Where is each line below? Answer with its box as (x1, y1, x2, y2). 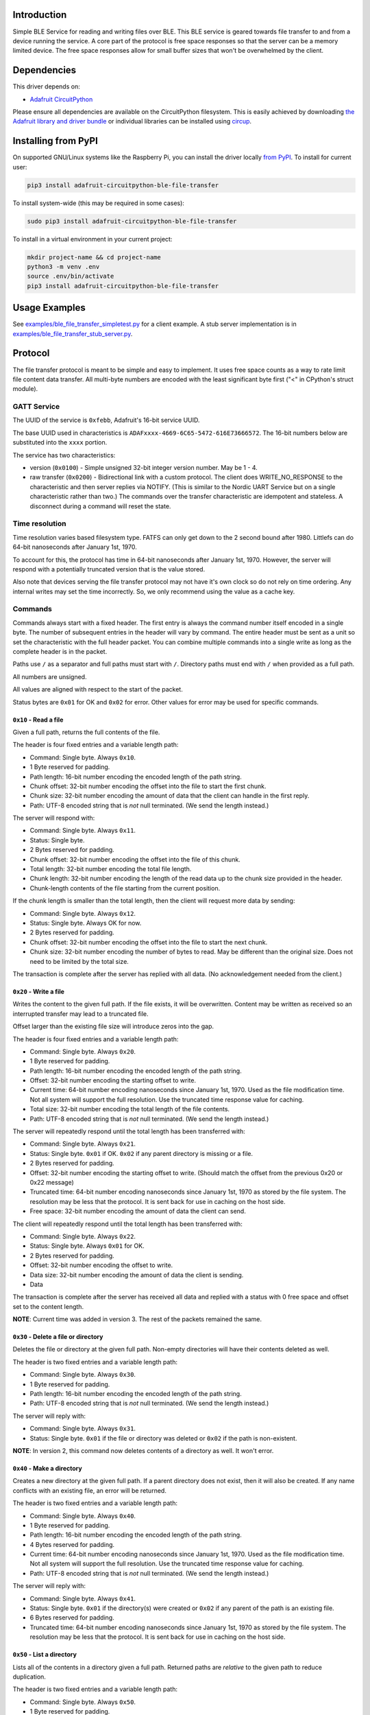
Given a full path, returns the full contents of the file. (12, 728, 160, 736)
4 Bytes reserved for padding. (29, 1540, 115, 1548)
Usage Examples (12, 302, 86, 314)
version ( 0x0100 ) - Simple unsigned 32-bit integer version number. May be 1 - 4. (29, 464, 258, 472)
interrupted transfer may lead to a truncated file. (12, 1009, 149, 1018)
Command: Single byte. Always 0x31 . (29, 1424, 136, 1433)
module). (12, 385, 38, 393)
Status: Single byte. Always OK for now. (29, 919, 142, 927)
